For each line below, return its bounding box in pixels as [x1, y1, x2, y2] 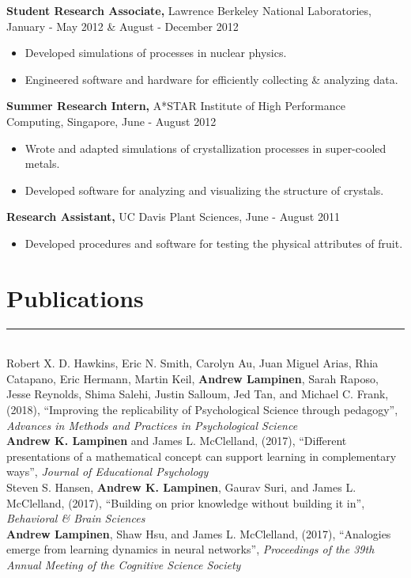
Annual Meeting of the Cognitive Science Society [6, 556, 241, 572]
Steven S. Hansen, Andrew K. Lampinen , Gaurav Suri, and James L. [6, 479, 356, 495]
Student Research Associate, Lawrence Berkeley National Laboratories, [6, 2, 371, 18]
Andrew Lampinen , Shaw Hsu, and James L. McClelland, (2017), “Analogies [6, 525, 391, 542]
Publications [6, 281, 144, 314]
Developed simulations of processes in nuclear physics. [25, 44, 287, 61]
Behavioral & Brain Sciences [6, 510, 145, 527]
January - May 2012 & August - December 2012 [6, 17, 239, 34]
